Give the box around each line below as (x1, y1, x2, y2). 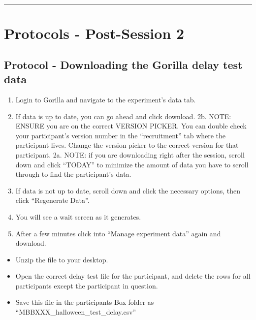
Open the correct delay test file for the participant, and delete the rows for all (15, 271, 251, 281)
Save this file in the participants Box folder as (15, 297, 154, 307)
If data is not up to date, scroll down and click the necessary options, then (15, 185, 241, 195)
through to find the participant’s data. (15, 169, 131, 179)
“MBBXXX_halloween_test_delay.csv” (15, 307, 136, 317)
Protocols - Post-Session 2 (4, 23, 185, 43)
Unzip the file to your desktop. (15, 254, 108, 264)
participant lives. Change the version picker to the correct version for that (15, 140, 239, 150)
